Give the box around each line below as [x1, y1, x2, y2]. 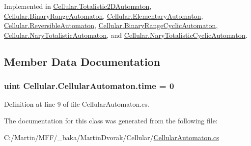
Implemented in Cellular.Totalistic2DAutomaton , [4, 1, 152, 11]
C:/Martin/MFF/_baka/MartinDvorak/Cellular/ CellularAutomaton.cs [4, 132, 219, 142]
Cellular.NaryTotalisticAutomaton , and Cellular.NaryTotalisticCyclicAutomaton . [4, 29, 248, 40]
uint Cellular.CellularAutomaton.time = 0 [4, 80, 174, 92]
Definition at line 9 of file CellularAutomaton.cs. [4, 99, 149, 109]
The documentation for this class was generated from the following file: [4, 115, 218, 125]
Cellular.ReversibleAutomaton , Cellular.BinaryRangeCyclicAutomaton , [4, 20, 218, 30]
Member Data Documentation [4, 54, 161, 69]
